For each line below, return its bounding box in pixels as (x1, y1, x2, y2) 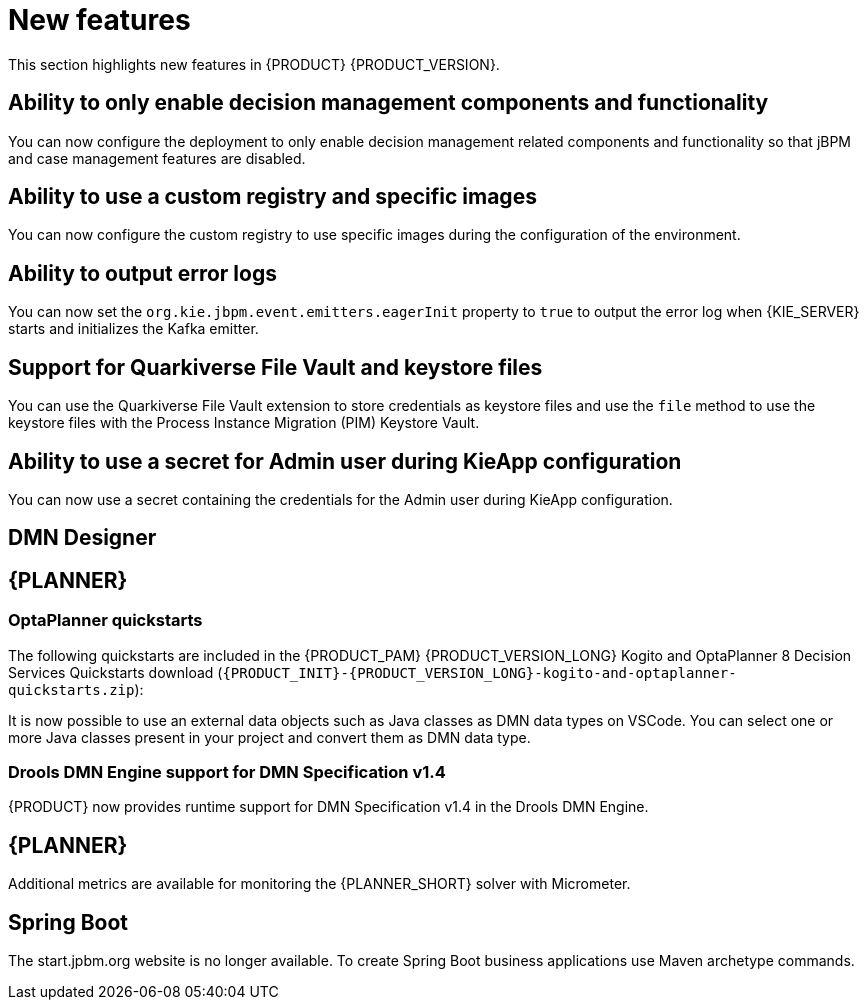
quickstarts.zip (8, 681, 135, 698)
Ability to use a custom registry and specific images (8, 184, 537, 210)
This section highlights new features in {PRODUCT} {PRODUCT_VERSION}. (8, 55, 500, 73)
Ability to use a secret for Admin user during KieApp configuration (8, 448, 682, 474)
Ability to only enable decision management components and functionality (8, 90, 769, 116)
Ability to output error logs (8, 260, 277, 286)
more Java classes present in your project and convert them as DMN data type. (8, 728, 531, 746)
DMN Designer (8, 525, 157, 551)
